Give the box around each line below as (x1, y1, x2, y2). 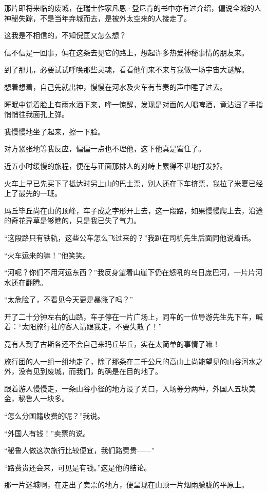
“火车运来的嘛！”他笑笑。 (4, 249, 90, 260)
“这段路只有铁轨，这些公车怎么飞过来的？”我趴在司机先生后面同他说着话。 (4, 232, 256, 243)
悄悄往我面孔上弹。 (4, 109, 69, 120)
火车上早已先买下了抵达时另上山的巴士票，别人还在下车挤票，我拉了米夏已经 (4, 178, 263, 188)
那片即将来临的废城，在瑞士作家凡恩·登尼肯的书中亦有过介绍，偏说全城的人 (4, 3, 261, 13)
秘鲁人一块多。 (18, 393, 69, 404)
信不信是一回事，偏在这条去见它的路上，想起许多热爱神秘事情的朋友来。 (4, 47, 249, 57)
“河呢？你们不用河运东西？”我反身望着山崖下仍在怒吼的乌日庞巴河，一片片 (4, 267, 256, 278)
